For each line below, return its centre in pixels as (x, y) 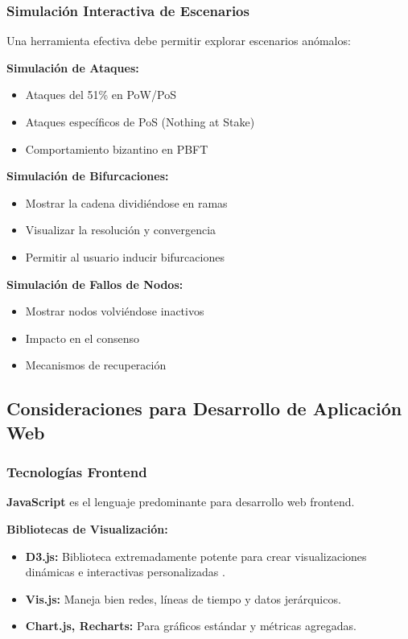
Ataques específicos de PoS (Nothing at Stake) (140, 122)
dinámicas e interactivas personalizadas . (125, 572)
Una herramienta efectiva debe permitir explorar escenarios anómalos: (179, 41)
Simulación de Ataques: (73, 67)
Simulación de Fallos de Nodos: (95, 284)
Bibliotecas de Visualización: (87, 528)
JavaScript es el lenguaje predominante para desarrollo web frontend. (181, 502)
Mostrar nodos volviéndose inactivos (115, 311)
